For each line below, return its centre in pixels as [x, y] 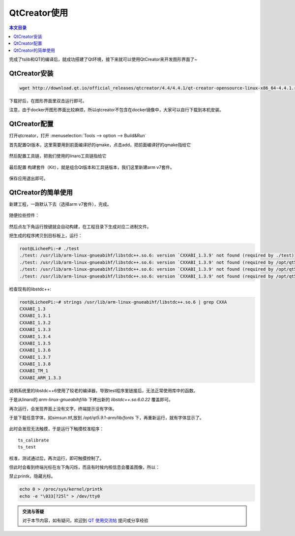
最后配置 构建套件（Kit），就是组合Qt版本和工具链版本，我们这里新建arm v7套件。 [92, 167]
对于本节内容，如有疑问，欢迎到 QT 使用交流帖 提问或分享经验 [85, 520]
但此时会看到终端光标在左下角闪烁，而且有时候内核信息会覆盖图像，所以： [84, 467]
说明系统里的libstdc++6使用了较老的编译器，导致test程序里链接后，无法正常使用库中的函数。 [103, 390]
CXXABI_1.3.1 [35, 316]
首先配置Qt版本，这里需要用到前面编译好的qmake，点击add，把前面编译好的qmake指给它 [100, 145]
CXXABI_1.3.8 [35, 364]
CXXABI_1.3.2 [35, 323]
